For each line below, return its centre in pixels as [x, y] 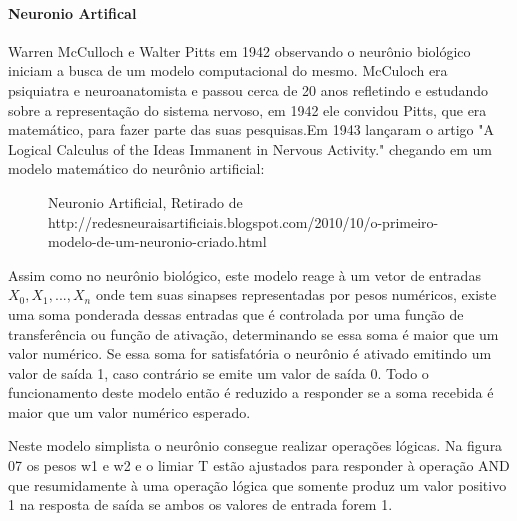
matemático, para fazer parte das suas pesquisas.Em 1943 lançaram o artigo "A [251, 129]
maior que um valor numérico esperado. [129, 411]
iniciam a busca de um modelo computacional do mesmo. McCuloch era [228, 70]
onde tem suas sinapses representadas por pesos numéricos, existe [296, 294]
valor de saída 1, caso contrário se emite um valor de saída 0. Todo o [218, 372]
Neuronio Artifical [72, 12]
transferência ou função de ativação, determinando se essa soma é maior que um [253, 333]
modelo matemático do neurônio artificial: [136, 168]
